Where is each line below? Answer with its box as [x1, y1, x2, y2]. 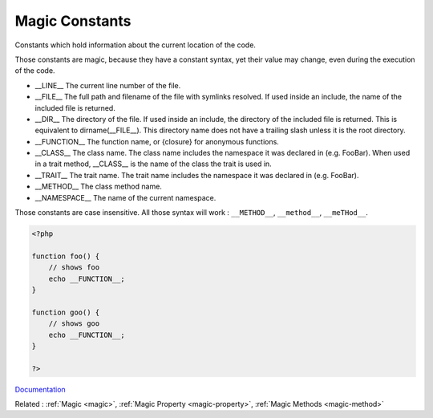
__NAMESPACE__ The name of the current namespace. [34, 193, 216, 202]
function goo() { [31, 307, 100, 317]
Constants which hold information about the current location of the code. [14, 40, 257, 50]
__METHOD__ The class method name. [34, 181, 162, 192]
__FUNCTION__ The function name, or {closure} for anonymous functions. [34, 136, 280, 146]
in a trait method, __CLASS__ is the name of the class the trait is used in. [34, 159, 272, 168]
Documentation [14, 384, 66, 394]
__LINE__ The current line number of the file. [34, 80, 181, 90]
